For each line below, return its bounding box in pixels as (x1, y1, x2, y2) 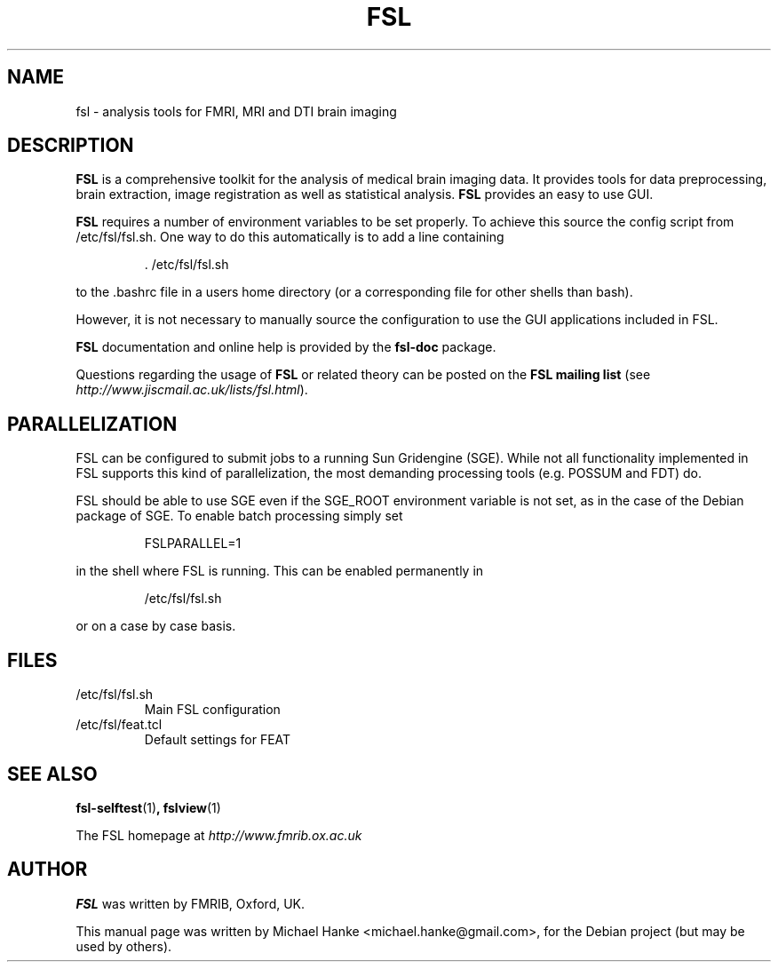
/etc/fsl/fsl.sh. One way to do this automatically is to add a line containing (75, 229, 504, 245)
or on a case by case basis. (75, 618, 236, 634)
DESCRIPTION (7, 134, 134, 157)
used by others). (75, 938, 172, 954)
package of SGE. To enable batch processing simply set (75, 508, 403, 524)
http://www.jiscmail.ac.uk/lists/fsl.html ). (75, 382, 308, 398)
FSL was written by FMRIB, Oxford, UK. (75, 895, 306, 911)
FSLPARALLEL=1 (144, 536, 242, 552)
